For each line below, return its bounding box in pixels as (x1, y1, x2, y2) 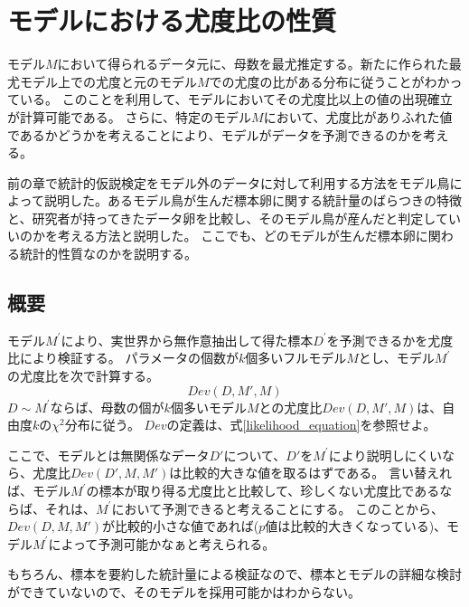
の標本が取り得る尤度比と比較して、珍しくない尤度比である (86, 481, 440, 500)
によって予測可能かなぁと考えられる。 (48, 534, 276, 553)
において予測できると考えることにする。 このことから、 (111, 498, 445, 517)
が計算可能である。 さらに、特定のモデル (7, 107, 252, 126)
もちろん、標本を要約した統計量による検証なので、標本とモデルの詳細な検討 (7, 564, 463, 583)
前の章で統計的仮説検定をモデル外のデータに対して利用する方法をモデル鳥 (7, 173, 450, 192)
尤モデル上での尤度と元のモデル (7, 71, 197, 90)
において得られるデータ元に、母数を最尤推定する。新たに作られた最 (57, 54, 462, 73)
